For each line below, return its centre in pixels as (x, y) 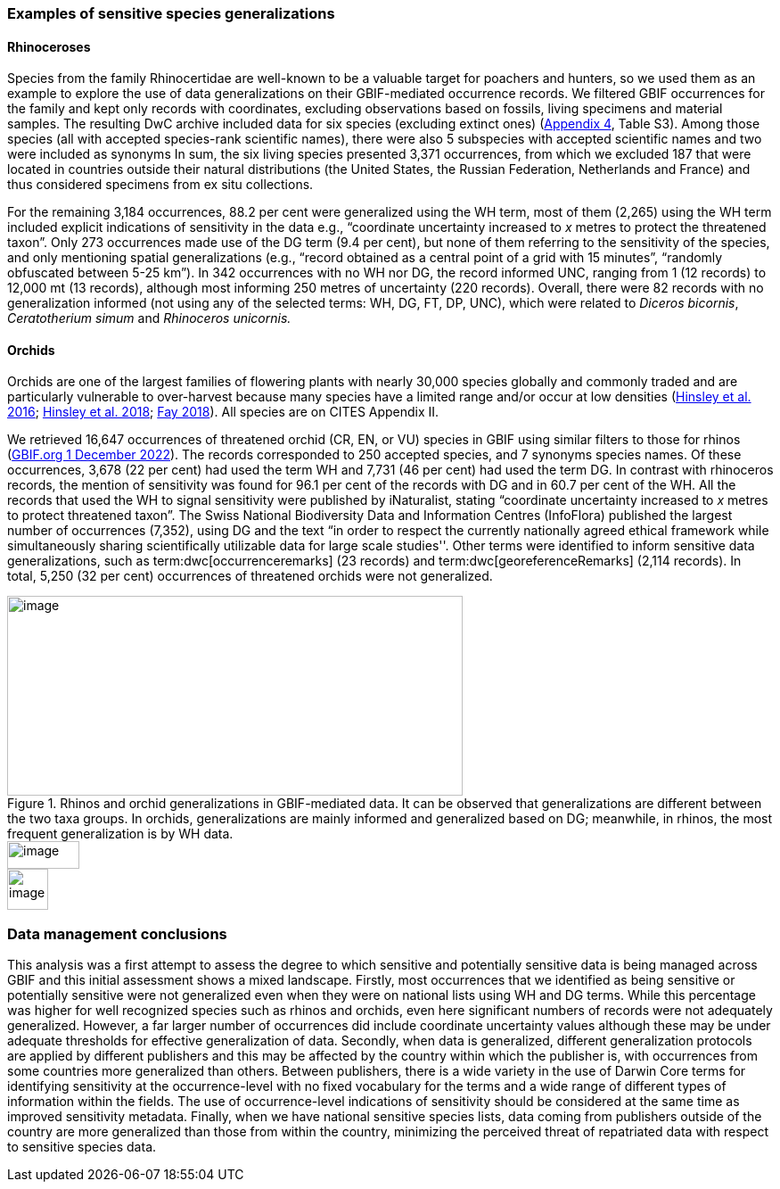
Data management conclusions (117, 933)
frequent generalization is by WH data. (120, 834)
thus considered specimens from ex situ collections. (160, 185)
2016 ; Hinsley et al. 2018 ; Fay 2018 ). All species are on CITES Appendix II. (223, 412)
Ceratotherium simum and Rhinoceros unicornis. (149, 318)
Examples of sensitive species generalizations (171, 13)
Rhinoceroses (49, 46)
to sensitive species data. (82, 1147)
